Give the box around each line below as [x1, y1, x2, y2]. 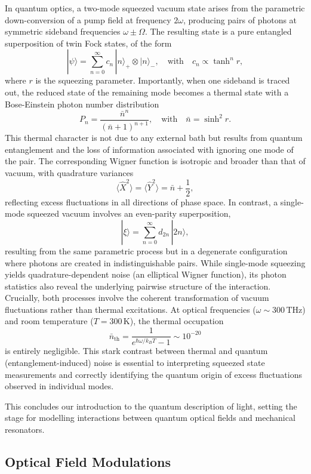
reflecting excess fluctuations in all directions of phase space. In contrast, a [5, 195, 278, 208]
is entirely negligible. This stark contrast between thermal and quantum [5, 344, 268, 357]
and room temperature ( [5, 315, 94, 327]
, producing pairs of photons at [183, 13, 297, 26]
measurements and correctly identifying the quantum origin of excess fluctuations [5, 368, 302, 380]
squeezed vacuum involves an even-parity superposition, [27, 207, 231, 220]
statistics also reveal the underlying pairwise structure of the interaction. [5, 279, 271, 292]
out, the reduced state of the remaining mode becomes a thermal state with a [5, 85, 289, 98]
